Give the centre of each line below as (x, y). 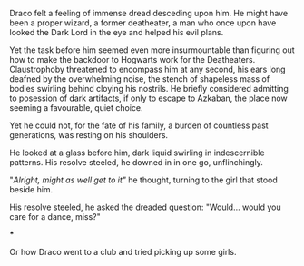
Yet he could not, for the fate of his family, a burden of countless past (139, 125)
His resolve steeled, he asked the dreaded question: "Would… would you (145, 207)
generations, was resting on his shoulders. (89, 135)
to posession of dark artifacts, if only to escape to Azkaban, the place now (148, 98)
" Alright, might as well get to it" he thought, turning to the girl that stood (144, 180)
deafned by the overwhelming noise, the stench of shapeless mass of (140, 79)
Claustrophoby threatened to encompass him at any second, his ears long (147, 69)
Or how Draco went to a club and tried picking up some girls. (123, 252)
